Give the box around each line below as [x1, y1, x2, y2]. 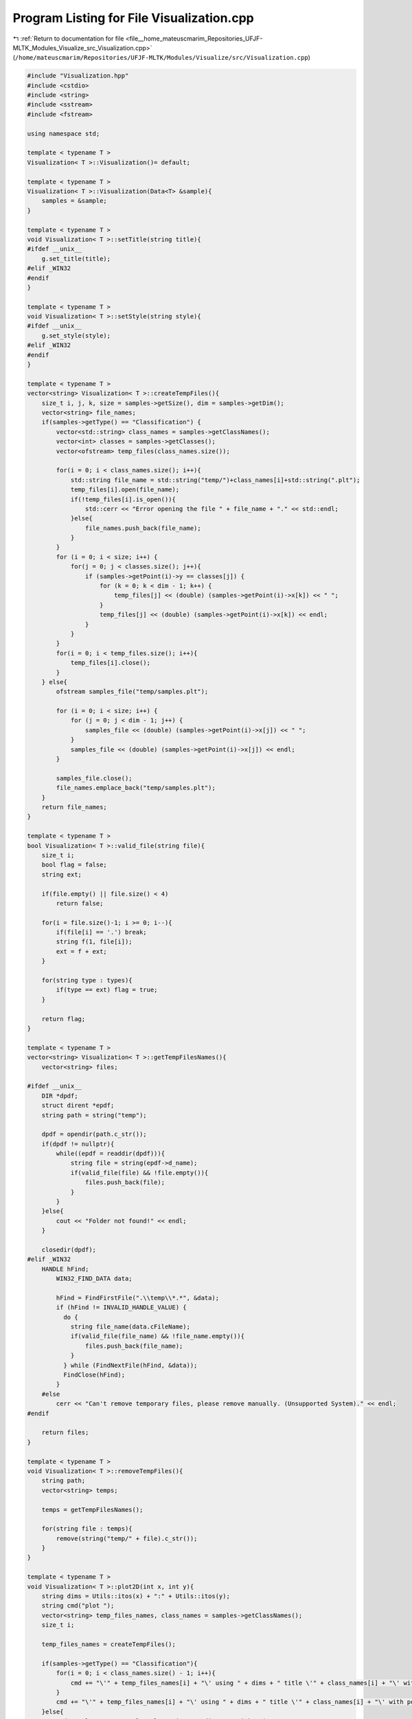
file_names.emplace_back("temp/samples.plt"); [56, 784, 216, 792]
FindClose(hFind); [62, 1371, 126, 1379]
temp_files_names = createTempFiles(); [41, 1640, 176, 1648]
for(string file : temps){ [41, 1525, 133, 1533]
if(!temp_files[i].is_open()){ [70, 495, 176, 503]
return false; [56, 899, 104, 907]
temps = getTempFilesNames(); [41, 1506, 144, 1513]
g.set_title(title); [41, 254, 111, 263]
